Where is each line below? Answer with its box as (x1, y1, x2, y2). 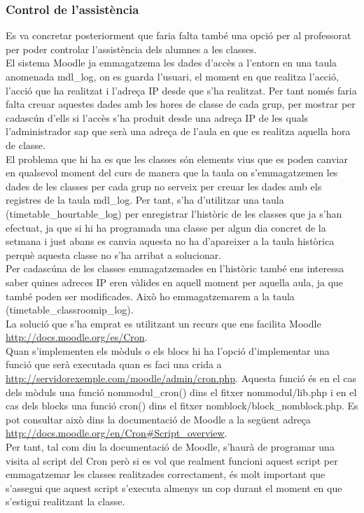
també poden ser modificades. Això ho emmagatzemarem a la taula (6, 288, 295, 303)
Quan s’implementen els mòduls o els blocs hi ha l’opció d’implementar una (6, 343, 330, 358)
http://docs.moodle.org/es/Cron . (6, 330, 148, 344)
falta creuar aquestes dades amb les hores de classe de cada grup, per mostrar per (6, 97, 356, 111)
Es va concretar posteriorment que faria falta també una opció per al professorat (6, 28, 351, 43)
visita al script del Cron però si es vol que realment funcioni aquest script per (6, 453, 338, 468)
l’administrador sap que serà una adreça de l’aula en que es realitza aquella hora (6, 124, 351, 139)
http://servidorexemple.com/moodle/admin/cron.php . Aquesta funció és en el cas (6, 371, 356, 386)
